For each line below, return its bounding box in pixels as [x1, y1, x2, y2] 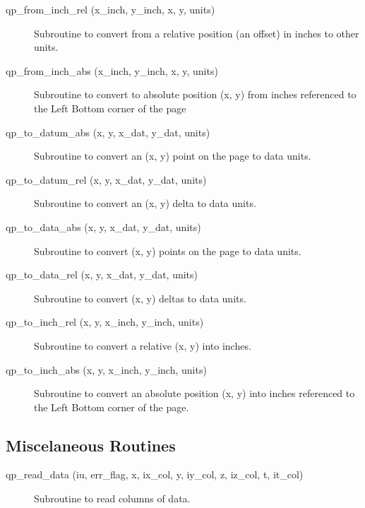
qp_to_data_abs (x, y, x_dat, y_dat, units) [6, 219, 201, 234]
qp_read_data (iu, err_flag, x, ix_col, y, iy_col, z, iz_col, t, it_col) [6, 467, 304, 482]
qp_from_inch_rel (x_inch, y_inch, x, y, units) [6, 2, 215, 16]
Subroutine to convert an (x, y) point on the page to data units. [34, 148, 311, 163]
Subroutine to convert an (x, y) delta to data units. [34, 196, 256, 211]
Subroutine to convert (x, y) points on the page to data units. [34, 243, 301, 258]
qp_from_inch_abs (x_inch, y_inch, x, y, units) [6, 63, 218, 78]
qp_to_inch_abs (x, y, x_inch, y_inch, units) [6, 362, 207, 377]
